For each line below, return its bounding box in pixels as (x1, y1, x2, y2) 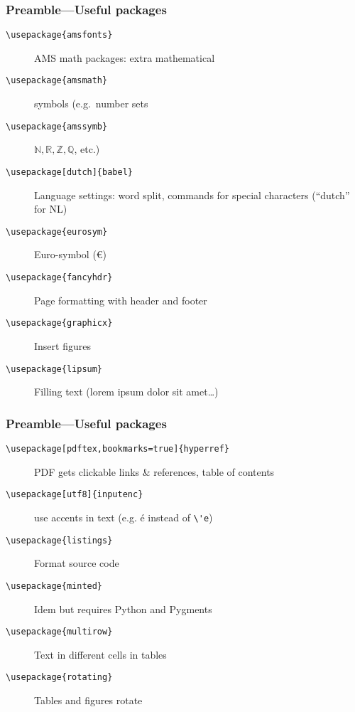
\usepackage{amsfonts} (6, 30, 113, 41)
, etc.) (74, 142, 100, 156)
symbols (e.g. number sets (34, 96, 148, 111)
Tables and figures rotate (34, 693, 143, 707)
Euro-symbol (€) (34, 247, 107, 262)
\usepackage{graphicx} (6, 318, 113, 329)
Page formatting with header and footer (34, 292, 207, 307)
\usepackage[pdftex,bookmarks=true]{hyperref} (6, 444, 229, 455)
